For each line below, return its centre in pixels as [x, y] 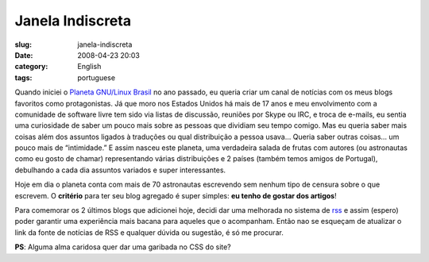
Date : [24, 55]
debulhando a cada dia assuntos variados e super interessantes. [120, 170]
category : [31, 67]
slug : [23, 44]
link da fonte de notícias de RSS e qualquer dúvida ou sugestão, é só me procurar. [149, 232]
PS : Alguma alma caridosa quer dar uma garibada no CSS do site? [123, 247]
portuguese [96, 77]
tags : [23, 77]
